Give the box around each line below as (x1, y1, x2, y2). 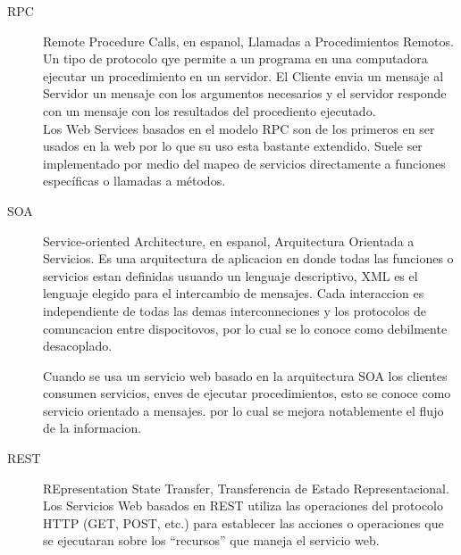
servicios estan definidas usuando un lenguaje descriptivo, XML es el (43, 266, 418, 285)
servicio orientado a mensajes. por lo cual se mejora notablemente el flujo (43, 401, 444, 419)
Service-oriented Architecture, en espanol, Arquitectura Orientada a (43, 231, 415, 250)
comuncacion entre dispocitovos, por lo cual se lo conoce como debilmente (43, 319, 448, 337)
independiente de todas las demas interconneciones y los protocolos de (43, 301, 427, 319)
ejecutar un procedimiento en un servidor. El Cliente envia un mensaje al (43, 66, 444, 85)
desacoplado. (43, 336, 113, 355)
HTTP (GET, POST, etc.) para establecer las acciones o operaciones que (43, 513, 444, 532)
